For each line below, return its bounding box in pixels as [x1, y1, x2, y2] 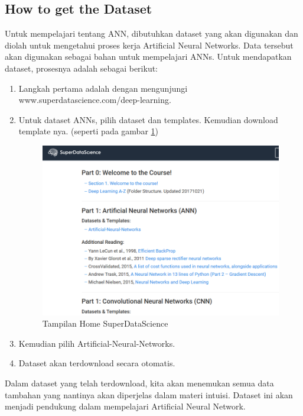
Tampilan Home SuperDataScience [42, 317, 168, 330]
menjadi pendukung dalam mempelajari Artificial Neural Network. [5, 400, 246, 412]
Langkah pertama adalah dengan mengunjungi [18, 82, 188, 94]
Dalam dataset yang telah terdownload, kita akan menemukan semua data [5, 376, 274, 389]
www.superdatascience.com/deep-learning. [18, 93, 171, 106]
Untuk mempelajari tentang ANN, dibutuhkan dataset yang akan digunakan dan [5, 27, 298, 40]
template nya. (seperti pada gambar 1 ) [18, 125, 159, 137]
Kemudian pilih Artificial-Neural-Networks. [18, 337, 175, 349]
